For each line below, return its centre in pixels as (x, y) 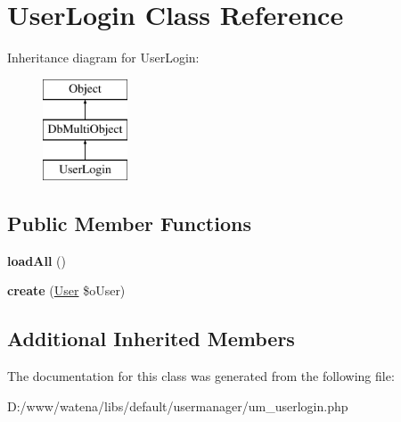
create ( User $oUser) (66, 290)
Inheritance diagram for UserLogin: (103, 58)
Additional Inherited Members (151, 339)
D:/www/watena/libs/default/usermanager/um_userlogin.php (178, 405)
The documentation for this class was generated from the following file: (201, 376)
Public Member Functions (129, 223)
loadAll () (37, 260)
